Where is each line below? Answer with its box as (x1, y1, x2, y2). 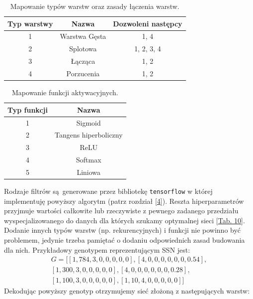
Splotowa (69, 43, 97, 54)
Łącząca (71, 56, 95, 66)
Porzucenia (66, 68, 100, 78)
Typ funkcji (7, 104, 48, 115)
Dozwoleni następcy (113, 18, 182, 28)
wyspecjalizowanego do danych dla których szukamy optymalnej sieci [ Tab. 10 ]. (4, 215, 245, 225)
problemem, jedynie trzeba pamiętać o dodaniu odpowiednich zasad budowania (4, 235, 245, 245)
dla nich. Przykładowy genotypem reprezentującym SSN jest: (4, 244, 190, 255)
